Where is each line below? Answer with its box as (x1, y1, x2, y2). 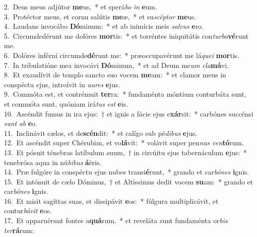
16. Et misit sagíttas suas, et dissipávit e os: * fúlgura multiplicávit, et (4, 195, 219, 206)
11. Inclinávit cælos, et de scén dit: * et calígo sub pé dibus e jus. (4, 127, 197, 138)
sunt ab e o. (4, 118, 38, 128)
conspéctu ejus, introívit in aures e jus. (4, 79, 120, 89)
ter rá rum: (4, 225, 34, 235)
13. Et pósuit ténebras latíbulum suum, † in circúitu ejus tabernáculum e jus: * (4, 147, 247, 157)
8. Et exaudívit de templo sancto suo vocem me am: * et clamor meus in (4, 69, 226, 80)
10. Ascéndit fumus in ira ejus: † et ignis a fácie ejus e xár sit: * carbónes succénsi (4, 108, 254, 118)
